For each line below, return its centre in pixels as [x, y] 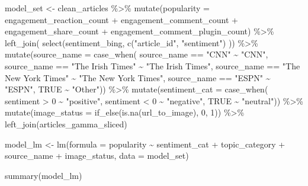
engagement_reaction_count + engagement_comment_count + [121, 19]
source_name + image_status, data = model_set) [97, 155]
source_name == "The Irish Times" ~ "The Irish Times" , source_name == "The [153, 65]
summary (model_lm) [44, 175]
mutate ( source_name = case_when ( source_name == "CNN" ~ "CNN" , [137, 54]
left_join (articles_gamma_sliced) [66, 124]
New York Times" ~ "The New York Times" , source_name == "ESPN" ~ [138, 77]
